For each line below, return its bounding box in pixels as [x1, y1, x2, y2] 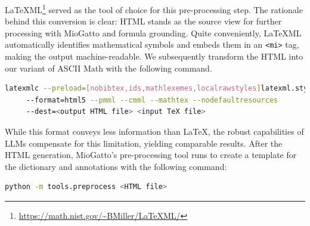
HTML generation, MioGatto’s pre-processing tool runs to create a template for [5, 148, 297, 161]
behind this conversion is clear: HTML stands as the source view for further [5, 15, 282, 27]
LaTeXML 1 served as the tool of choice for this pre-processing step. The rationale [5, 2, 303, 16]
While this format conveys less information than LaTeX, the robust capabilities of [5, 125, 304, 138]
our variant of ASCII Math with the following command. [5, 61, 212, 74]
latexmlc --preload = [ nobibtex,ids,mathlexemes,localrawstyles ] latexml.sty [5, 84, 308, 93]
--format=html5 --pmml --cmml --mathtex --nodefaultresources [26, 95, 278, 104]
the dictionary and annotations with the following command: [5, 160, 227, 172]
